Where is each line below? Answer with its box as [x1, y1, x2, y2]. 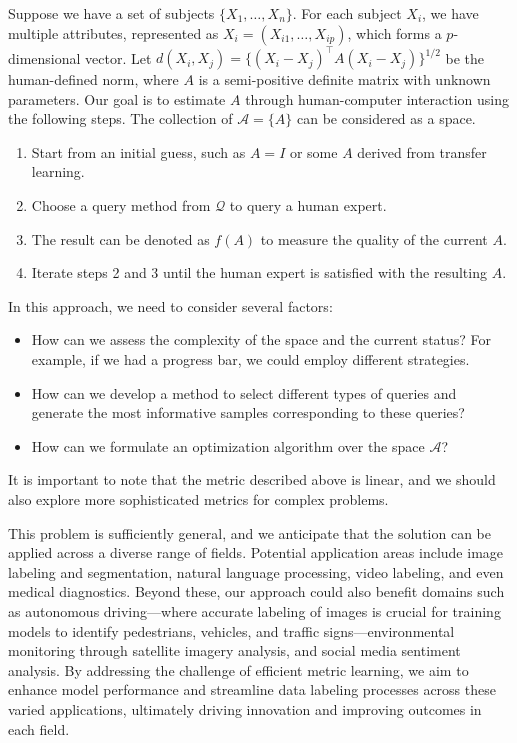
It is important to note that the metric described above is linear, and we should [8, 469, 496, 490]
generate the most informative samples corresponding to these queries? [31, 402, 465, 423]
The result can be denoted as [31, 228, 210, 249]
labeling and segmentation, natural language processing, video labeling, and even [8, 561, 504, 582]
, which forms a [347, 22, 442, 43]
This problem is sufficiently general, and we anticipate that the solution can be [8, 522, 491, 543]
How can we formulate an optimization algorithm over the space [31, 435, 425, 456]
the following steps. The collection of [8, 108, 233, 129]
